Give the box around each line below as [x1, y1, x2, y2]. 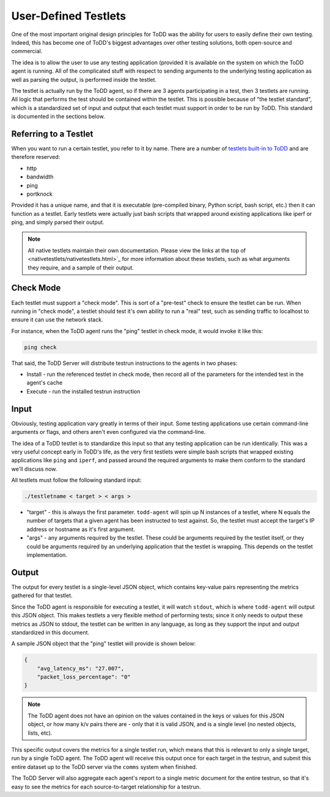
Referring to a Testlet [11, 128, 94, 139]
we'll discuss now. [11, 465, 57, 472]
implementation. [26, 551, 67, 559]
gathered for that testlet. [11, 592, 73, 599]
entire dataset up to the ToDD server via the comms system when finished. [11, 763, 197, 770]
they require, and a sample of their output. [28, 263, 134, 271]
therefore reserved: [11, 153, 61, 161]
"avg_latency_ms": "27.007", [37, 665, 125, 672]
